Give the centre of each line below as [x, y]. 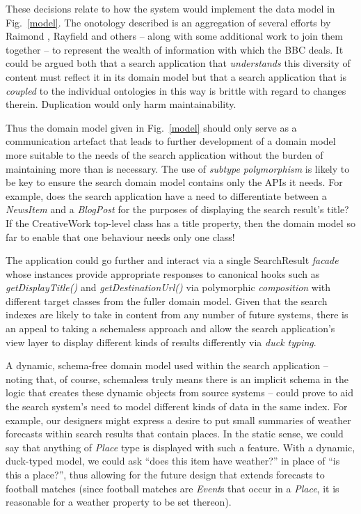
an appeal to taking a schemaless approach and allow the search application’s [170, 328]
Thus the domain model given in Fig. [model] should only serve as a [151, 127]
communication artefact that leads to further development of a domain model [171, 141]
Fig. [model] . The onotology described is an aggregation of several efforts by [168, 22]
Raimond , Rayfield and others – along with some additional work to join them [174, 36]
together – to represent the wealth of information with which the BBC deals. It [175, 49]
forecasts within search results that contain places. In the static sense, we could [175, 434]
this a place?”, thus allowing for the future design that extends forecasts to [165, 474]
